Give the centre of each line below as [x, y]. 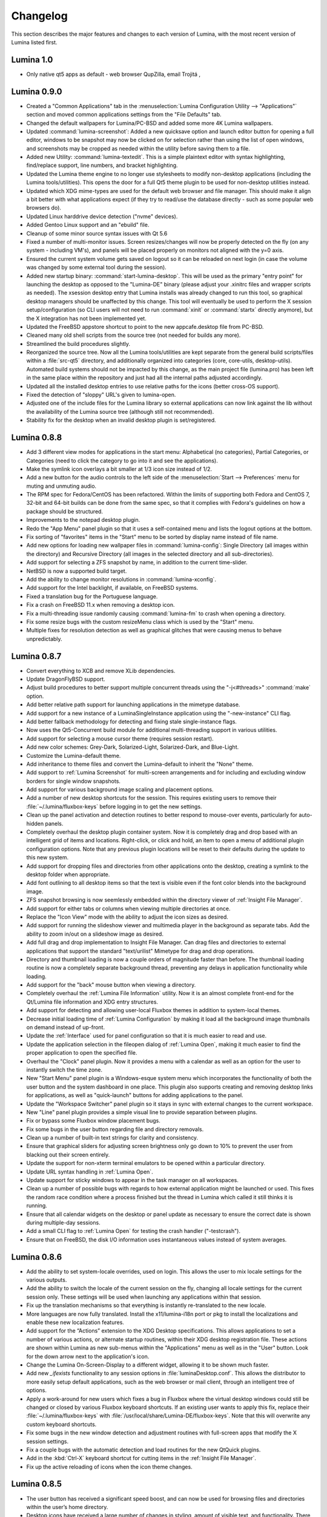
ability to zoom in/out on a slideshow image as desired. [95, 934]
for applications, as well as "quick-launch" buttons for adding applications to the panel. [135, 1095]
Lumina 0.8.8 [37, 438]
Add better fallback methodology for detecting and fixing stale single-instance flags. [132, 721]
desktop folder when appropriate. [68, 874]
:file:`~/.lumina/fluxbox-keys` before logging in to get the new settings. [114, 806]
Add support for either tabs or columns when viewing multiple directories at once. [128, 908]
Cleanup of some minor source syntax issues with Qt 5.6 [97, 233]
